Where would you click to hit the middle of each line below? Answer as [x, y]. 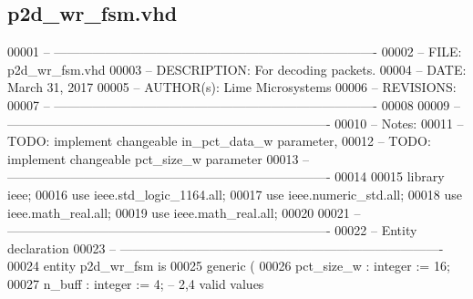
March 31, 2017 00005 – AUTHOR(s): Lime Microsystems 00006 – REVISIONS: [232, 87]
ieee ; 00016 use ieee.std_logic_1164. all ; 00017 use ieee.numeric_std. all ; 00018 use [235, 194]
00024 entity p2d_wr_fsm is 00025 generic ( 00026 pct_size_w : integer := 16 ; [229, 266]
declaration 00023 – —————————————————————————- [226, 247]
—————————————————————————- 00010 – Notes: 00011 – [236, 123]
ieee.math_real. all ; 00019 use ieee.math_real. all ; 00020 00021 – [184, 212]
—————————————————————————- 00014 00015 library [226, 176]
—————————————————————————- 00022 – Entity [212, 230]
